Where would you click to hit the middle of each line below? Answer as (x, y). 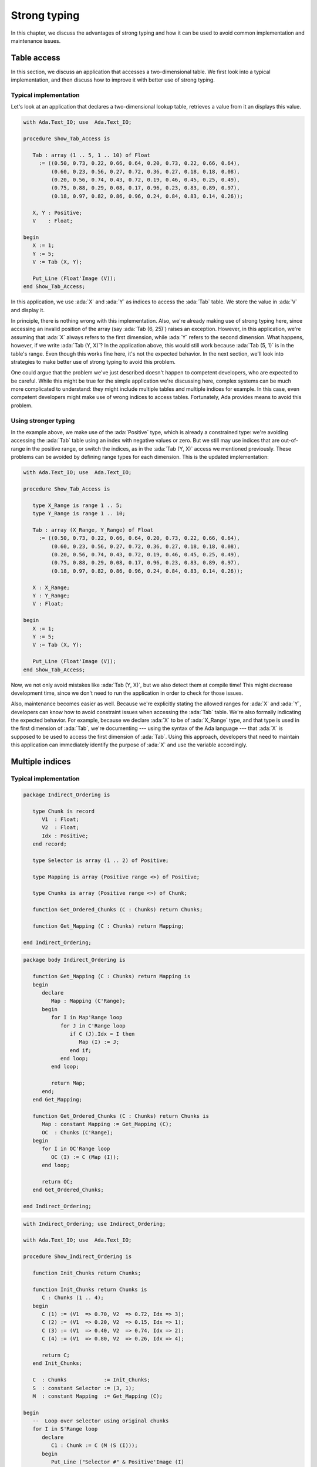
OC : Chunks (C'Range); (78, 1132)
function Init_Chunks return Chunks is (90, 1289)
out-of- (290, 441)
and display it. (28, 310)
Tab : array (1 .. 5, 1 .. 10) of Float (92, 155)
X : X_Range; (51, 587)
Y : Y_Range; (51, 596)
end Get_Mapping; (57, 1100)
